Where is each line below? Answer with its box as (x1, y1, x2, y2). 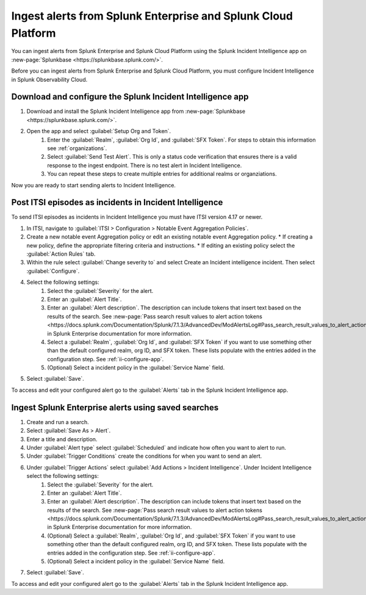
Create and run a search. (26, 418, 90, 425)
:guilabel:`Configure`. (26, 267, 80, 275)
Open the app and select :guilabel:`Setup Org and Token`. (26, 128, 171, 135)
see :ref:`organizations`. (47, 144, 107, 152)
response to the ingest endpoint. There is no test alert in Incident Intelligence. (47, 162, 242, 169)
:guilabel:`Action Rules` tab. (26, 250, 96, 258)
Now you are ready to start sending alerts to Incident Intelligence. (11, 181, 176, 189)
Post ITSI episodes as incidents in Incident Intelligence (11, 197, 223, 207)
